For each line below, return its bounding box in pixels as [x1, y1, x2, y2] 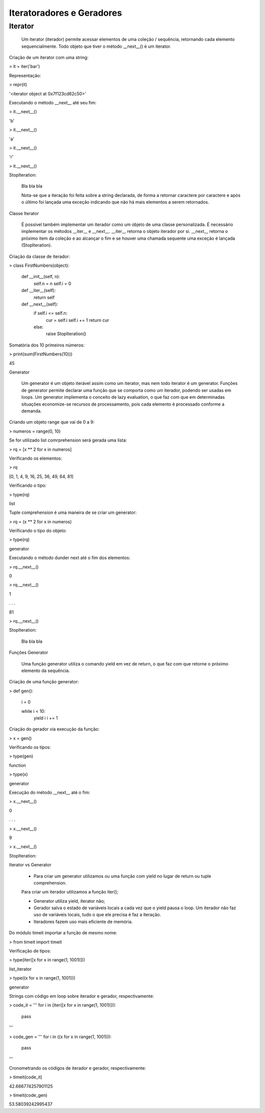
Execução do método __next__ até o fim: [9, 790, 90, 795]
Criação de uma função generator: [9, 679, 79, 685]
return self [33, 294, 55, 300]
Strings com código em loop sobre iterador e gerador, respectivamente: [9, 993, 154, 999]
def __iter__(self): [21, 287, 56, 293]
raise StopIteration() [46, 331, 86, 337]
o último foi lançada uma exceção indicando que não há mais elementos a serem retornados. [21, 199, 210, 205]
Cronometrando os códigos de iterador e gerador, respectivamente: [9, 1065, 146, 1071]
